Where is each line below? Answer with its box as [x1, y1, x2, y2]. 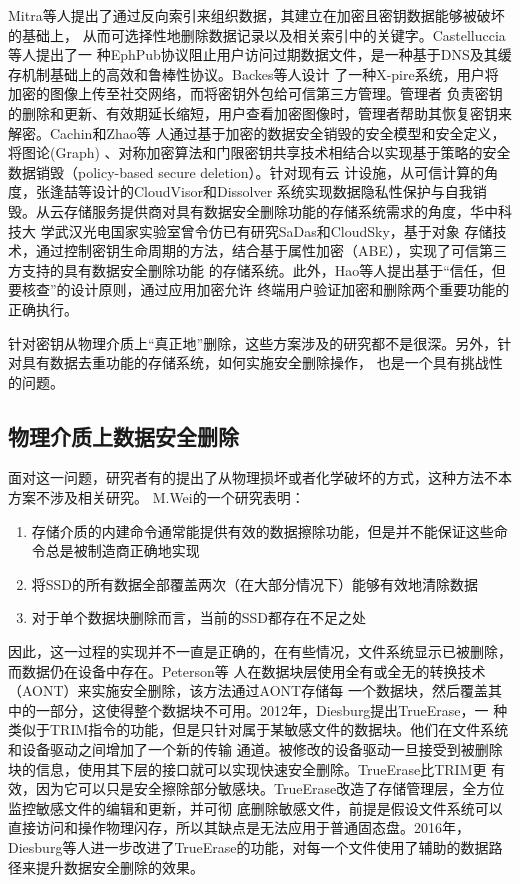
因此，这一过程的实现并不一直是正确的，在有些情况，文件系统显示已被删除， [8, 641, 512, 662]
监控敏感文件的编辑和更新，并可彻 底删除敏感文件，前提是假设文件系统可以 [8, 797, 503, 818]
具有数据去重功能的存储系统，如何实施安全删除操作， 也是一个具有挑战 [21, 352, 489, 373]
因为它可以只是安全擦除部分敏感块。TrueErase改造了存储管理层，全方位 [35, 778, 505, 799]
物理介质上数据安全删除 [8, 420, 239, 451]
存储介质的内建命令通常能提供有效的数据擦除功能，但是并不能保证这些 [31, 520, 494, 541]
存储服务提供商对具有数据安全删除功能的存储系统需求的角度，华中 [63, 200, 498, 221]
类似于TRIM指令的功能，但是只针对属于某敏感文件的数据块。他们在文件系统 [8, 719, 509, 740]
